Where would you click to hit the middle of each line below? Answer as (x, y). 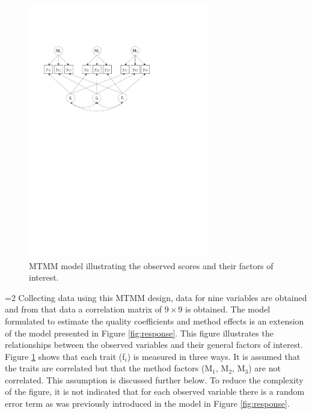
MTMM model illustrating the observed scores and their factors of (151, 265)
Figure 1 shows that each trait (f (65, 356)
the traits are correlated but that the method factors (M (109, 368)
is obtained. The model (228, 309)
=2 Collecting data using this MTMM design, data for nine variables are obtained (156, 297)
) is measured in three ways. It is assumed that (214, 356)
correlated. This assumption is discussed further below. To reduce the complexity (154, 379)
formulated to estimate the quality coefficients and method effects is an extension (154, 321)
